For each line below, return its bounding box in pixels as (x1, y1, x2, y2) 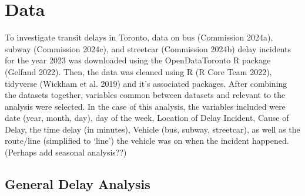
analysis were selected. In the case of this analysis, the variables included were (5, 100, 286, 112)
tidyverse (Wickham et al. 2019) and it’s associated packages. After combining (5, 77, 287, 89)
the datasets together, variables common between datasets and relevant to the (5, 89, 286, 101)
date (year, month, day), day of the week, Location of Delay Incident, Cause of (5, 111, 289, 124)
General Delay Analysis (5, 175, 150, 193)
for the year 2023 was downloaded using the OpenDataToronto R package (5, 54, 271, 66)
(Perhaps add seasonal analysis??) (5, 146, 127, 158)
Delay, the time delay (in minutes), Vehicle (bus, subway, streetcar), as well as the (5, 123, 300, 135)
